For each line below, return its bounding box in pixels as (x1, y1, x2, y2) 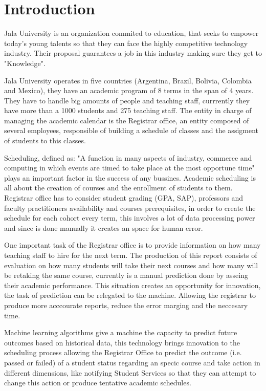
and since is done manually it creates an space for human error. (4, 222, 203, 233)
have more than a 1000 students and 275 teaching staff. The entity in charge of (4, 105, 252, 116)
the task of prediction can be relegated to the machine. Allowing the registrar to (4, 290, 256, 300)
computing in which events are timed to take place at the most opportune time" (4, 162, 255, 173)
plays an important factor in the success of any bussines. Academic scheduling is (4, 172, 256, 183)
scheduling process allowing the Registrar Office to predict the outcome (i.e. (4, 347, 242, 358)
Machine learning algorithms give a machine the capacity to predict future (4, 327, 237, 338)
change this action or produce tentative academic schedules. (4, 377, 191, 388)
